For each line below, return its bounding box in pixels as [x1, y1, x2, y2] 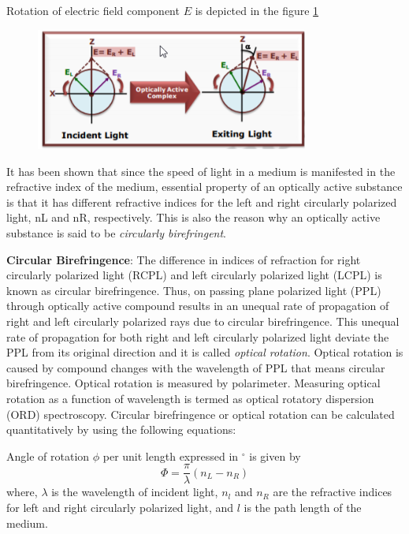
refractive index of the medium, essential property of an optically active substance [6, 178, 403, 195]
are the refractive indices [273, 484, 392, 500]
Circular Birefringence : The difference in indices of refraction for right [6, 251, 361, 267]
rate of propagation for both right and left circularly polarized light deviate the [6, 328, 389, 345]
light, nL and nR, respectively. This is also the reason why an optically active [6, 209, 381, 226]
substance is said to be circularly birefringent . [6, 225, 226, 241]
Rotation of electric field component [6, 2, 180, 18]
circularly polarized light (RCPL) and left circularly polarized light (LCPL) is [6, 267, 382, 283]
